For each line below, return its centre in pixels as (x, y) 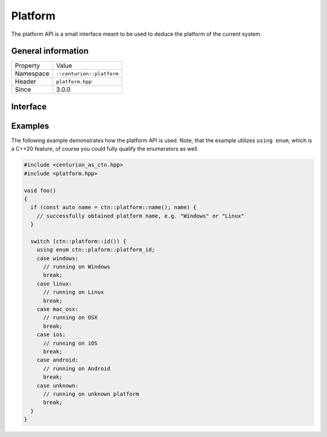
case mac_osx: (58, 309)
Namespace (32, 74)
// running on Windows (77, 267)
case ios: (51, 335)
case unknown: (58, 385)
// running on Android (77, 369)
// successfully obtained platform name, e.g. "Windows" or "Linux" (140, 216)
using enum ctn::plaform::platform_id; (96, 250)
